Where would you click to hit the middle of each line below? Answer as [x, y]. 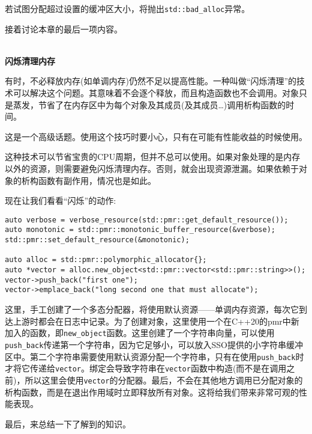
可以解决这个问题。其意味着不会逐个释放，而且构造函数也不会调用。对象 [156, 93]
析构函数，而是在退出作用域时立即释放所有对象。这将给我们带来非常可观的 [152, 392]
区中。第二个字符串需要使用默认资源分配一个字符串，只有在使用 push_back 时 [154, 356]
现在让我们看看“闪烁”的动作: [61, 200]
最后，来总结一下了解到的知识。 [68, 423]
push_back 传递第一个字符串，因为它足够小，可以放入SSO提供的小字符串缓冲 [154, 344]
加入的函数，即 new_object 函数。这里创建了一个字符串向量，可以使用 [140, 333]
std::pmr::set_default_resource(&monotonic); [97, 240]
